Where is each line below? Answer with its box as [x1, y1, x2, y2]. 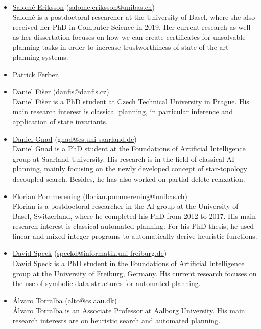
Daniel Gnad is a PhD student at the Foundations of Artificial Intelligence [12, 143, 246, 154]
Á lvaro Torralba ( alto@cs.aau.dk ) [12, 295, 117, 305]
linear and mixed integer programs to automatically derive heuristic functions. [12, 230, 257, 241]
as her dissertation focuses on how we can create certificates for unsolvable [12, 31, 246, 42]
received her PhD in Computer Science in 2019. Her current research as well [12, 21, 251, 32]
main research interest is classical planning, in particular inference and [12, 106, 233, 117]
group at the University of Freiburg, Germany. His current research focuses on [12, 268, 257, 278]
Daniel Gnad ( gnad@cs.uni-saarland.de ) [12, 133, 137, 144]
